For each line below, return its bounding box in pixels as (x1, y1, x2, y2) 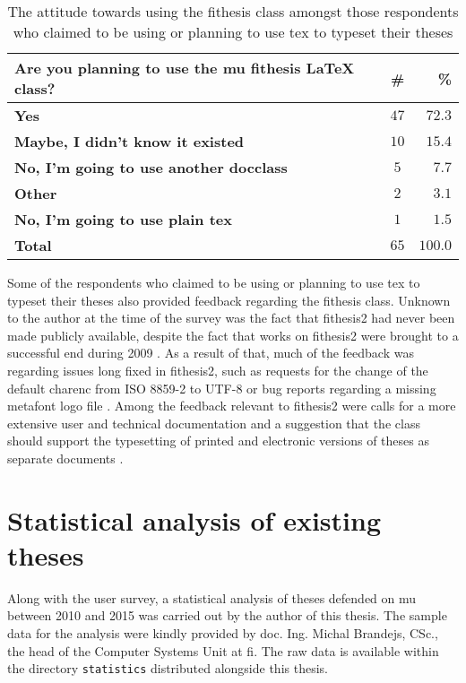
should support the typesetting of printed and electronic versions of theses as (7, 431, 429, 450)
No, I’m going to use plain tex (14, 209, 232, 229)
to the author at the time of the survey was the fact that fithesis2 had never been (7, 308, 455, 327)
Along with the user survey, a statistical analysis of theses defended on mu (7, 588, 417, 607)
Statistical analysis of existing (7, 501, 381, 538)
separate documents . (7, 448, 124, 467)
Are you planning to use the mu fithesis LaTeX (14, 57, 355, 78)
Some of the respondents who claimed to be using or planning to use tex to (7, 273, 420, 291)
